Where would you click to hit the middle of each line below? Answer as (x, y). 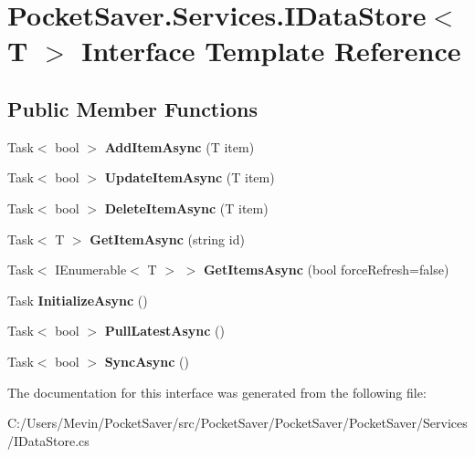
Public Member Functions (132, 108)
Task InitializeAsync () (78, 300)
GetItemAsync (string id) (167, 239)
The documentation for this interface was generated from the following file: (217, 392)
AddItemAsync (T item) (179, 146)
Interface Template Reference (271, 51)
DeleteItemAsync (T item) (186, 208)
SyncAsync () (147, 361)
